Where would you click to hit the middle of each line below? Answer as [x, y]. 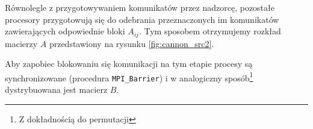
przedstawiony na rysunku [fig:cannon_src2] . [132, 43]
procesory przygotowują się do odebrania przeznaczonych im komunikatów [142, 19]
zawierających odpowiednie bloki [65, 31]
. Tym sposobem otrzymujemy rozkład [210, 31]
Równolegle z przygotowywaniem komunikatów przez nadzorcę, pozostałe [140, 7]
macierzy [21, 43]
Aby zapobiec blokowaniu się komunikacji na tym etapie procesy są [129, 64]
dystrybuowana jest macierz [56, 90]
